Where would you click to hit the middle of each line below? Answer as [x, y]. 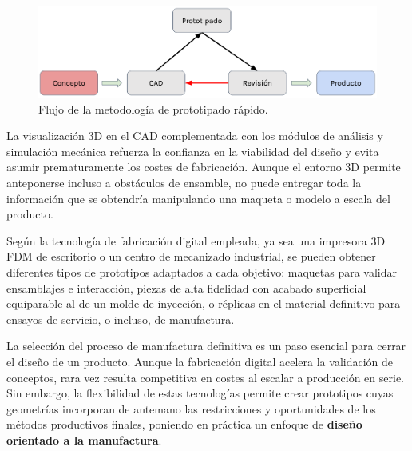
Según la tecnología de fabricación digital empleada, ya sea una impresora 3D [196, 240]
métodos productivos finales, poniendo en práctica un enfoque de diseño [184, 424]
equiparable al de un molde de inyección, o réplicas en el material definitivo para [204, 303]
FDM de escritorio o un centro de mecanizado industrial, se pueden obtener [191, 256]
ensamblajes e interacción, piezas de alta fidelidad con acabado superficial [186, 287]
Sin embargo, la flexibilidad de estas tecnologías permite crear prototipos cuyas [200, 393]
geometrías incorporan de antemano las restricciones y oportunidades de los [191, 408]
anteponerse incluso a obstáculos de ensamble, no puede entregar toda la [184, 183]
